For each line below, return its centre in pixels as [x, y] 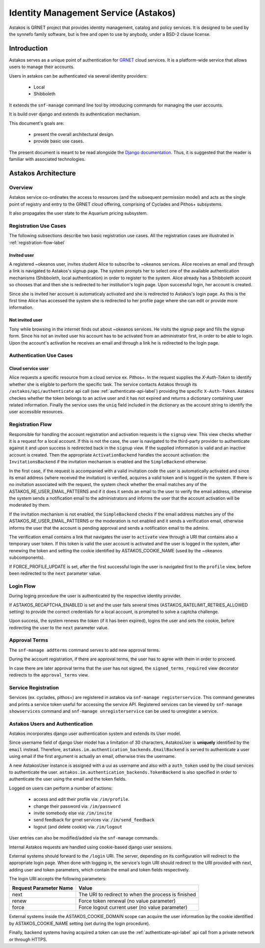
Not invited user [26, 320]
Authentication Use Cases [41, 355]
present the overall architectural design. [74, 134]
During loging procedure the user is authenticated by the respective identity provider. [95, 596]
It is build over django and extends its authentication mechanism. [75, 114]
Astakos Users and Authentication [51, 724]
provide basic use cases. [59, 141]
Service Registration [34, 687]
